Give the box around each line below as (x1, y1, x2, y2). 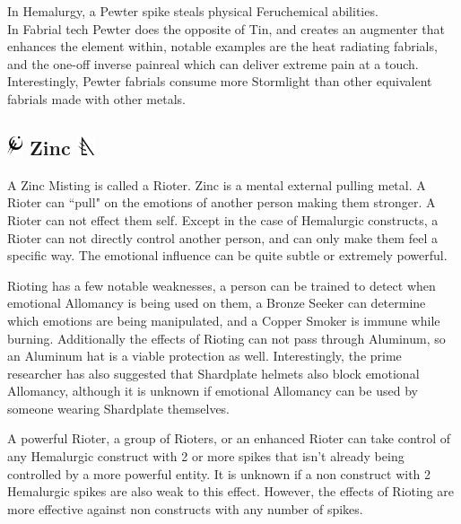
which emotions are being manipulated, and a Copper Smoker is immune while (7, 310, 440, 329)
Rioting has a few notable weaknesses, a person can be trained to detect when (7, 275, 436, 294)
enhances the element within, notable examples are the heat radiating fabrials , (7, 37, 438, 56)
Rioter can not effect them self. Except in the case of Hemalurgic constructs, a (7, 210, 439, 229)
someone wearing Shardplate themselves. (7, 398, 230, 417)
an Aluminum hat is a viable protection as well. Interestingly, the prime (7, 346, 402, 365)
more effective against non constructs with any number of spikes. (7, 499, 363, 518)
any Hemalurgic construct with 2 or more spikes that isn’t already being (7, 447, 404, 466)
